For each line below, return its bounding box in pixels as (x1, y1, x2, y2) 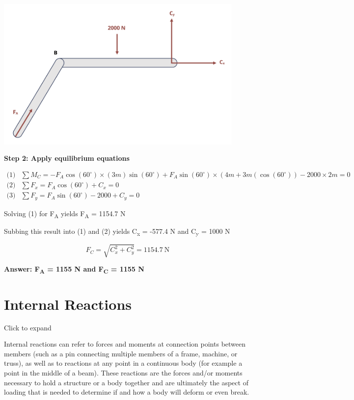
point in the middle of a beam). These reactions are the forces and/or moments (4, 367, 243, 377)
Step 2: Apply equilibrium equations (4, 153, 130, 163)
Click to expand (4, 322, 52, 332)
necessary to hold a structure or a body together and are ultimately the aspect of (4, 377, 248, 387)
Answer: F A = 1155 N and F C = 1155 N (4, 264, 144, 275)
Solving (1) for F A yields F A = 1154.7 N (4, 208, 126, 220)
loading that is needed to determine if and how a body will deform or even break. (4, 387, 249, 397)
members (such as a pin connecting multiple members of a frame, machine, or (4, 348, 238, 358)
